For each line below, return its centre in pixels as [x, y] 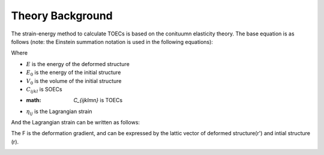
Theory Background [62, 16]
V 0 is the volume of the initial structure [74, 81]
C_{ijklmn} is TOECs [98, 100]
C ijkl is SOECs [44, 90]
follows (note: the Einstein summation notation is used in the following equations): [112, 41]
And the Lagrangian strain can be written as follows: [76, 123]
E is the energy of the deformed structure [78, 64]
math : [34, 100]
